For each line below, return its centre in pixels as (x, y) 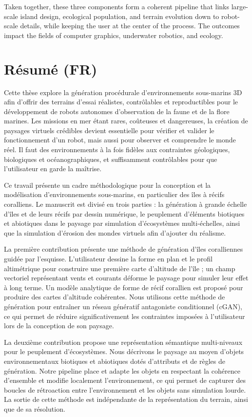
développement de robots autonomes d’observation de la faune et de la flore (117, 111)
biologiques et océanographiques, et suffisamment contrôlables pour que (111, 159)
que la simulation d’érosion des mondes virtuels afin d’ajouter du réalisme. (115, 232)
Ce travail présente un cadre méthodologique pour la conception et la (107, 185)
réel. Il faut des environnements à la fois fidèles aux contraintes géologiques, (117, 149)
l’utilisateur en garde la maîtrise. (53, 169)
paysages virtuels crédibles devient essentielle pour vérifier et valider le (109, 130)
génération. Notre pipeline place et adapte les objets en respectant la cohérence (122, 370)
